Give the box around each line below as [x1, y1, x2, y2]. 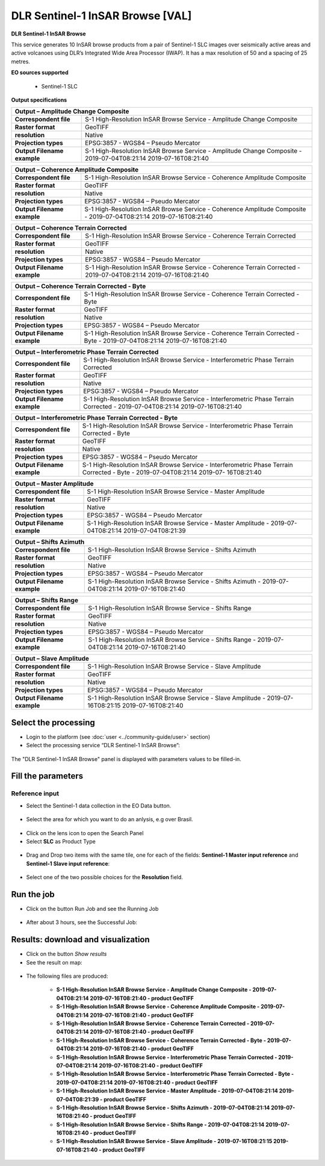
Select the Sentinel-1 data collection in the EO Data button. [26, 802, 172, 809]
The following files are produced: [26, 972, 108, 980]
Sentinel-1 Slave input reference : [26, 860, 110, 867]
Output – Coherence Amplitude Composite [14, 165, 139, 174]
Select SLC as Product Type [26, 837, 96, 845]
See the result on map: [26, 958, 82, 966]
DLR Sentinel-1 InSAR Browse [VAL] [11, 9, 192, 22]
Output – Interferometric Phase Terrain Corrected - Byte [14, 414, 178, 422]
